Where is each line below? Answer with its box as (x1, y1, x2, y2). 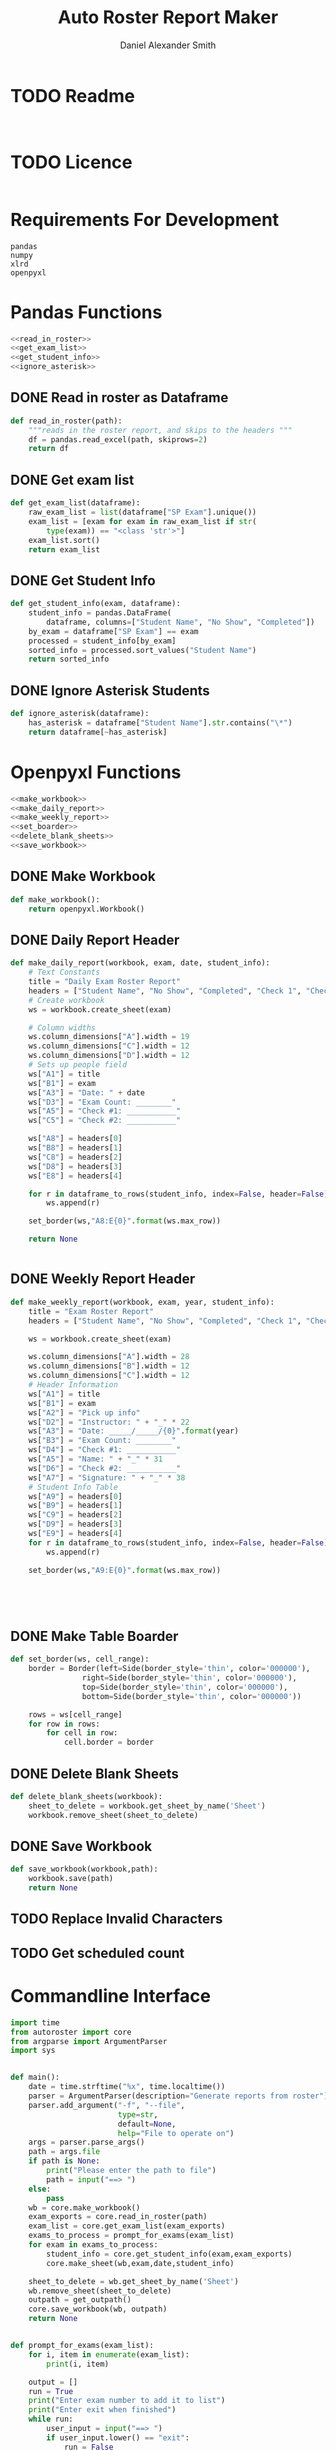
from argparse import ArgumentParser (10, 2036, 168, 2046)
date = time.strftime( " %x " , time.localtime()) (28, 2082, 226, 2092)
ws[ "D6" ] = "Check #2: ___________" (28, 1463, 182, 1473)
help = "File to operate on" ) (117, 2128, 235, 2138)
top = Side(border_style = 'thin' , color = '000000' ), (81, 1682, 288, 1692)
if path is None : (28, 2156, 101, 2166)
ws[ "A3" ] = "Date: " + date (28, 1087, 145, 1098)
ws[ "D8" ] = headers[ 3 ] (28, 1161, 123, 1171)
